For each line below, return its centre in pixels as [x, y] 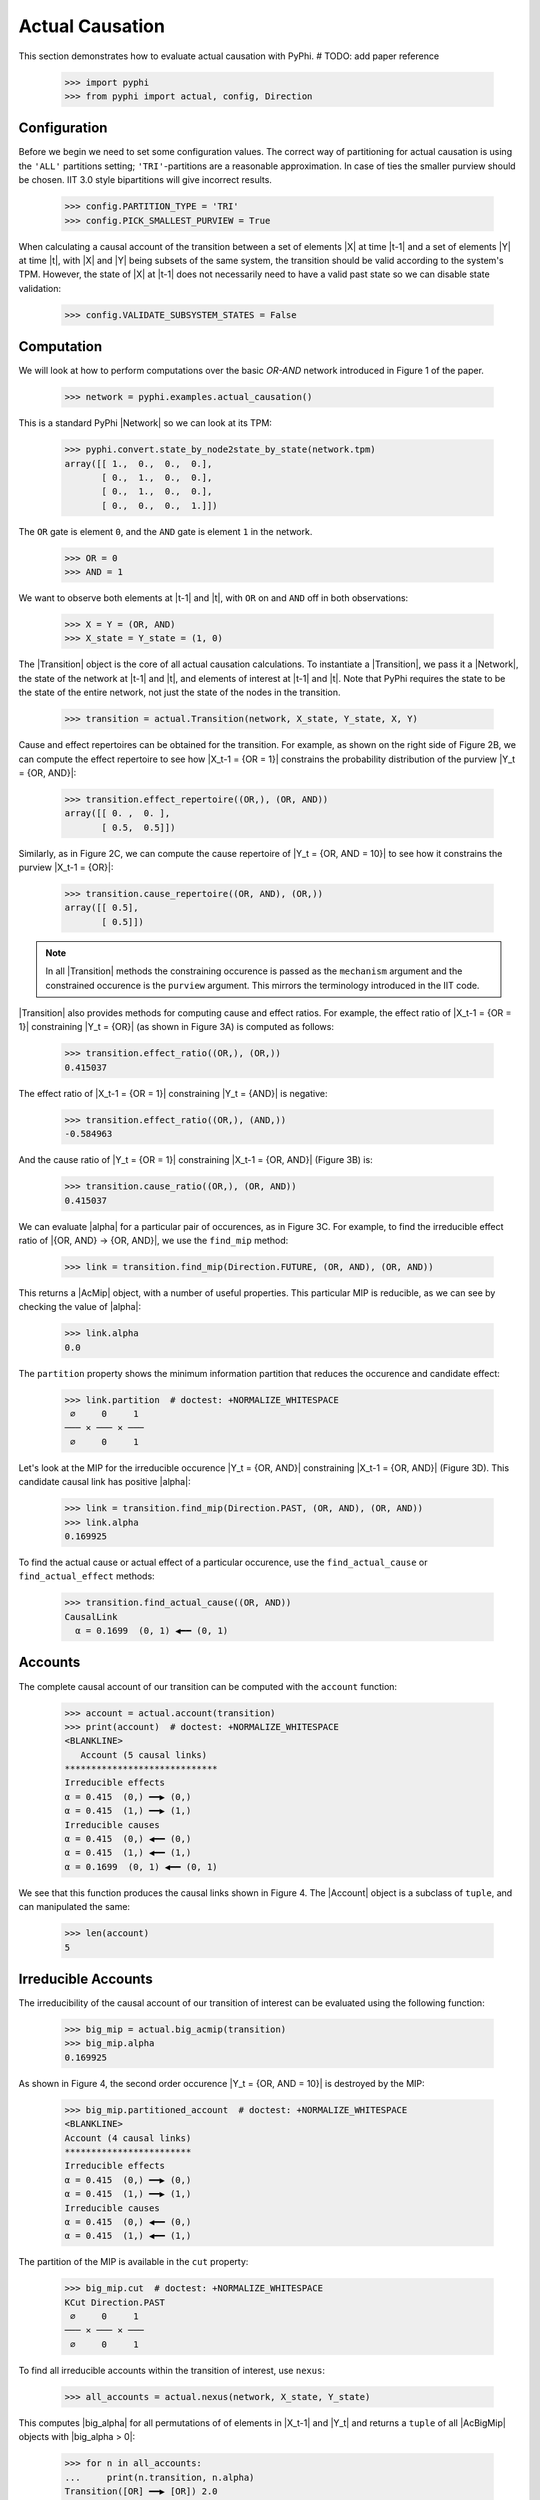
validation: [40, 288]
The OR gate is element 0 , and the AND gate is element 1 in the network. [165, 531]
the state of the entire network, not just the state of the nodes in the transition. [179, 692]
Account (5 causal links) [144, 1754]
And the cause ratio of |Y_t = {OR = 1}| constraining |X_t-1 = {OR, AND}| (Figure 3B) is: [196, 1160]
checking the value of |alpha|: [80, 1307]
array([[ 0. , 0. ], [117, 813]
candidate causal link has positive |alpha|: [104, 1482]
